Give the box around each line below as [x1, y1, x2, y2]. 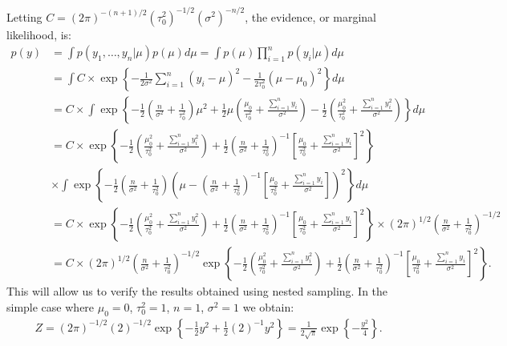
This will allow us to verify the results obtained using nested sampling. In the [6, 283, 388, 300]
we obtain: [242, 298, 294, 315]
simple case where [6, 298, 95, 315]
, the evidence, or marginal [245, 8, 377, 25]
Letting [6, 8, 43, 25]
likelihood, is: [6, 26, 71, 42]
